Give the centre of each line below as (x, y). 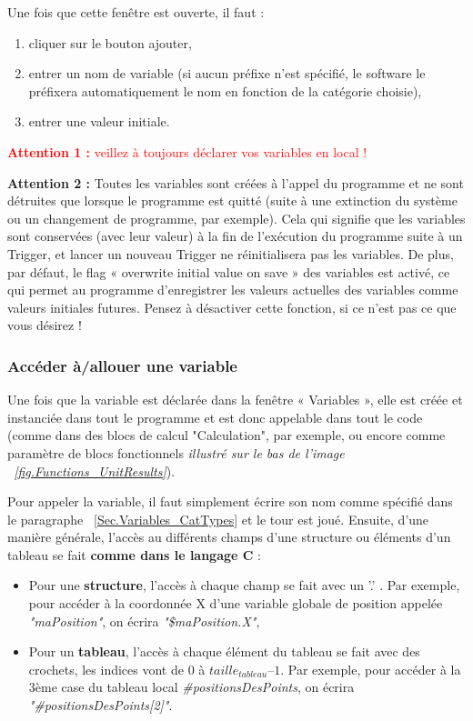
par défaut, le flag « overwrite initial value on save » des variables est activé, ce (229, 271)
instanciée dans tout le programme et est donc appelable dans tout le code (215, 417)
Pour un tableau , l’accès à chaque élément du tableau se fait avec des (224, 651)
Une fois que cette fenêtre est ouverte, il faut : (136, 12)
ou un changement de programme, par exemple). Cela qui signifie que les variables (236, 218)
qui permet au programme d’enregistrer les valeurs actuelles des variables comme (233, 290)
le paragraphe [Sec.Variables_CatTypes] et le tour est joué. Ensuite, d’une (218, 519)
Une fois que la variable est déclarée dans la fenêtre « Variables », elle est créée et (235, 400)
